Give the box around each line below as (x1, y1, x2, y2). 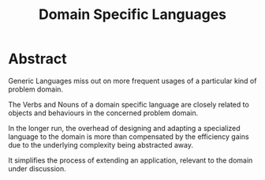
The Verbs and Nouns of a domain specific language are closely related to (8, 99, 250, 109)
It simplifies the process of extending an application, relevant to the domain (8, 156, 253, 165)
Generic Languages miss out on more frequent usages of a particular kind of (8, 76, 257, 85)
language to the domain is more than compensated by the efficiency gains (8, 132, 250, 141)
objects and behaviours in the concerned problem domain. (8, 108, 199, 118)
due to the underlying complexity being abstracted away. (8, 140, 193, 149)
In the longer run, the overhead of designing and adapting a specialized (8, 123, 241, 133)
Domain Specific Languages (38, 6, 227, 24)
